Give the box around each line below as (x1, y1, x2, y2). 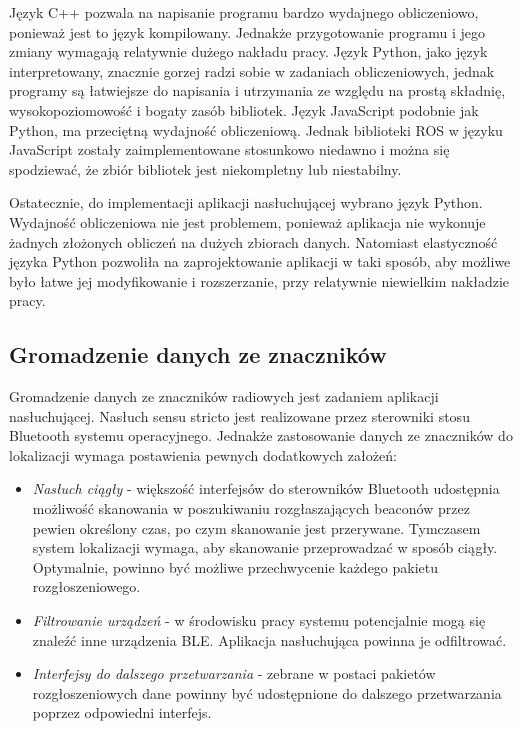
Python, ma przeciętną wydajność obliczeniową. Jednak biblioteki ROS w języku (9, 119, 503, 140)
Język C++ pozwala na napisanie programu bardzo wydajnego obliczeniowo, (9, 2, 479, 22)
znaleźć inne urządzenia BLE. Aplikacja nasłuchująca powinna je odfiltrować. (32, 629, 507, 650)
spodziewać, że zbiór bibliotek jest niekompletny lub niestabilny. (9, 158, 402, 179)
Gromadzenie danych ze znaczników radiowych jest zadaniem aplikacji (9, 386, 439, 407)
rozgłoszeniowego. (32, 576, 141, 597)
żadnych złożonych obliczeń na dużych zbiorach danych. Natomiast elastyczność (9, 231, 498, 252)
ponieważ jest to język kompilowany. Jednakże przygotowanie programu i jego (9, 21, 485, 42)
